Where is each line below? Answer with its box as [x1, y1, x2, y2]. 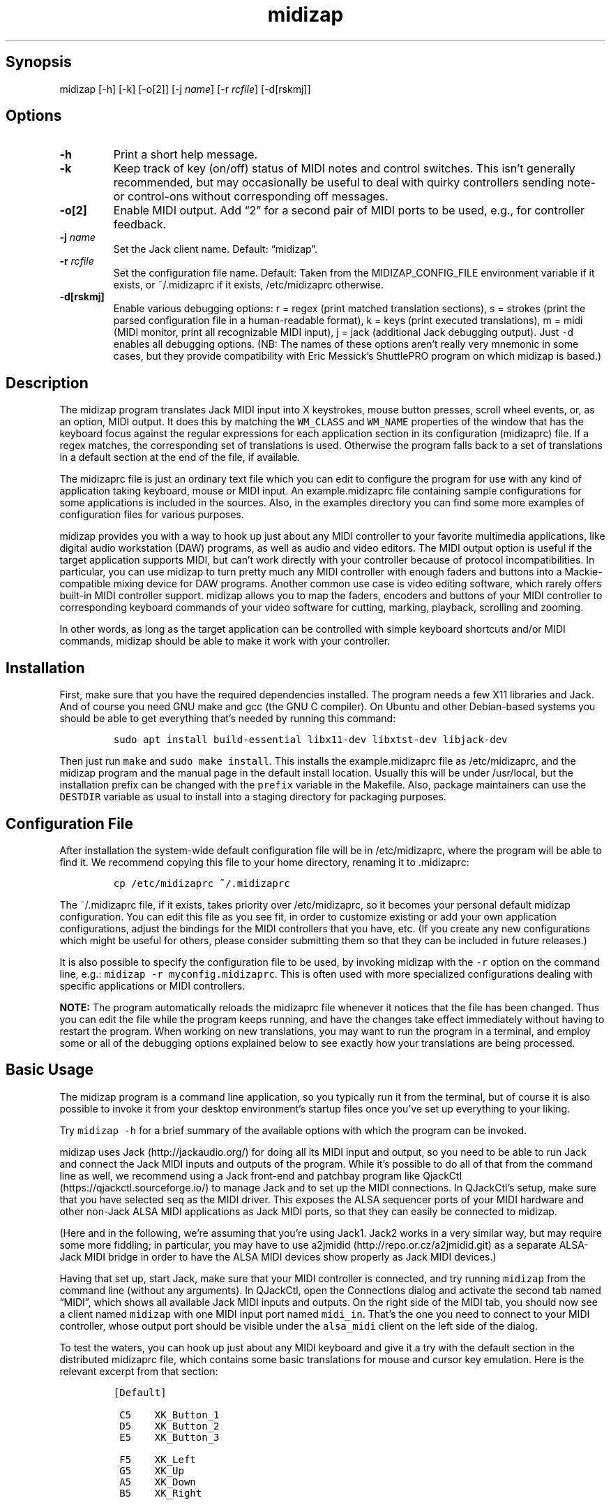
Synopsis [6, 53, 72, 71]
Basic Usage [6, 1061, 93, 1079]
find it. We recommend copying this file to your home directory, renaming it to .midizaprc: [59, 856, 469, 868]
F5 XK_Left [119, 1453, 196, 1465]
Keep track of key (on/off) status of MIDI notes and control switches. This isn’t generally [113, 161, 575, 176]
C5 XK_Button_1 [119, 1409, 220, 1420]
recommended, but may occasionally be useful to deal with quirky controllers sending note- [113, 175, 596, 190]
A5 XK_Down [119, 1476, 196, 1488]
